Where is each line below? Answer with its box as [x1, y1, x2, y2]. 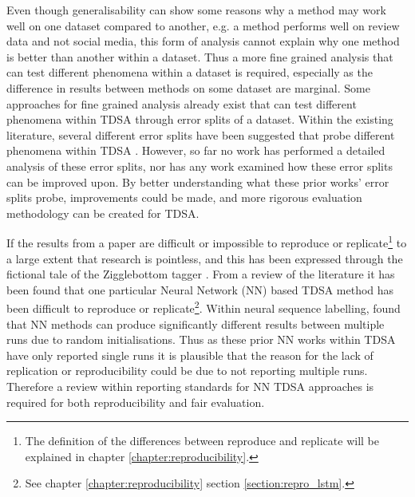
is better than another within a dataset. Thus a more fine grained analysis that [6, 48, 393, 65]
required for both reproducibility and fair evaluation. [6, 393, 265, 410]
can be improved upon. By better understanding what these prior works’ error [6, 173, 389, 190]
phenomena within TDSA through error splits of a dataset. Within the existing [6, 111, 393, 128]
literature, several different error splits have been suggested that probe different [6, 126, 395, 143]
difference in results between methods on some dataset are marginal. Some [6, 79, 370, 96]
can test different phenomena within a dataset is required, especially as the [6, 64, 373, 81]
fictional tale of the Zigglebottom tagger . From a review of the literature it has [6, 266, 395, 282]
